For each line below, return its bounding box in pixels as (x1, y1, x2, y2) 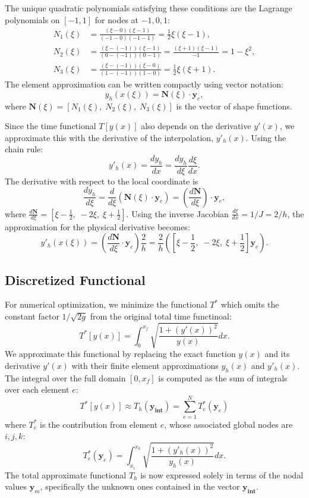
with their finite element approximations (71, 359, 219, 371)
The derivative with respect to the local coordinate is (5, 174, 198, 187)
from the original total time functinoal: (90, 309, 232, 322)
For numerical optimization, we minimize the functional (5, 298, 207, 311)
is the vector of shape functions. (176, 99, 292, 112)
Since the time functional (5, 120, 96, 132)
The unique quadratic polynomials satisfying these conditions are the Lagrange (5, 2, 292, 14)
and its (264, 347, 290, 360)
